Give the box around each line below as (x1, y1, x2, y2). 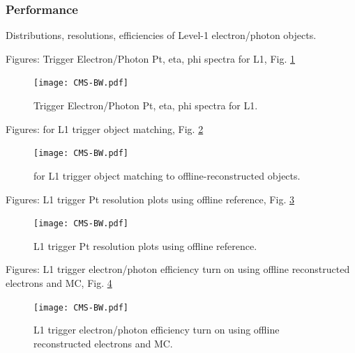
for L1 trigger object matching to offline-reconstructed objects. (33, 168, 301, 182)
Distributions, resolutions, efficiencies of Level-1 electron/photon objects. (6, 28, 317, 42)
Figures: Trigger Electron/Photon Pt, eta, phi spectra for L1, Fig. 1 (6, 51, 295, 65)
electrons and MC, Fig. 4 (6, 275, 112, 290)
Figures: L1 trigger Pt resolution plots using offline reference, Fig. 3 (6, 191, 294, 206)
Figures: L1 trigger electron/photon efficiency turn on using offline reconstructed (6, 262, 350, 276)
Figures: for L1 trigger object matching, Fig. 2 (6, 121, 204, 136)
